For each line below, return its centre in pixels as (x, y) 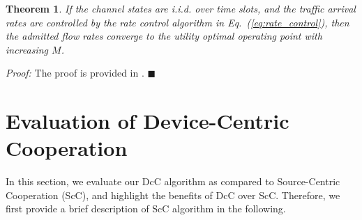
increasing (27, 49)
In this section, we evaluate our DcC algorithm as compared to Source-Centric (173, 181)
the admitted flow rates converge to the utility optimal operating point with (164, 36)
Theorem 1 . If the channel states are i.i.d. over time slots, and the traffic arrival (181, 8)
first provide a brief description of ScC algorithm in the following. (146, 209)
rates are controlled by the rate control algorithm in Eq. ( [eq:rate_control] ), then (178, 22)
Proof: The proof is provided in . (75, 73)
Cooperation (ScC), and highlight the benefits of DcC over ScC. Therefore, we (173, 195)
